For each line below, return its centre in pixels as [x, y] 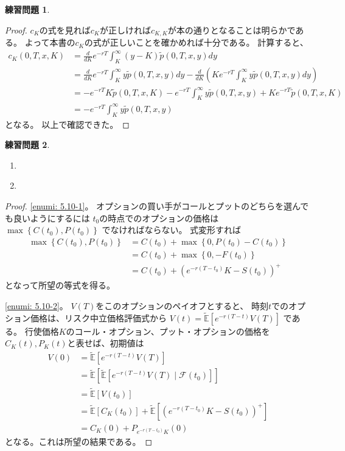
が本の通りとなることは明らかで [232, 30]
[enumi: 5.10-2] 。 [37, 306]
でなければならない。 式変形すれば [172, 230]
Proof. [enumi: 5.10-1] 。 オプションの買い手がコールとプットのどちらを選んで [157, 206]
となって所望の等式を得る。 [60, 285]
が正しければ [125, 30]
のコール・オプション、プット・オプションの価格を [168, 331]
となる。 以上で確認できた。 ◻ [67, 124]
